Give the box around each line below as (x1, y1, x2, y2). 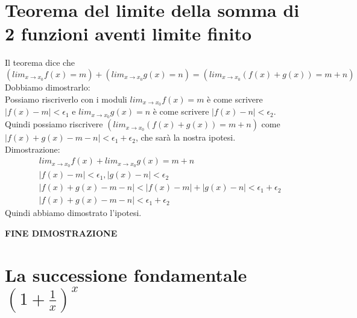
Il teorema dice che (5, 56, 75, 69)
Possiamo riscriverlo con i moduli (5, 92, 127, 105)
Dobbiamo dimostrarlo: (5, 80, 90, 93)
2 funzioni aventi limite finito (5, 21, 252, 46)
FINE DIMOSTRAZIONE (5, 226, 118, 239)
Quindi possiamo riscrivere (5, 118, 103, 130)
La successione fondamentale (5, 262, 247, 287)
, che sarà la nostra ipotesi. (135, 131, 236, 144)
